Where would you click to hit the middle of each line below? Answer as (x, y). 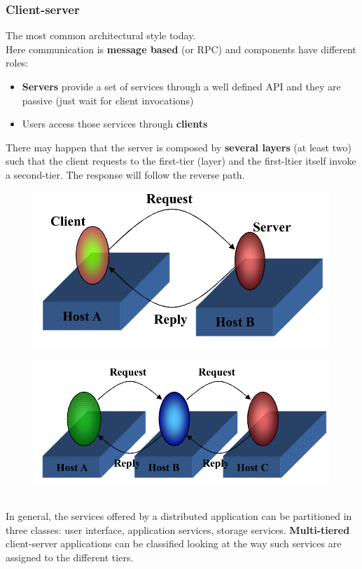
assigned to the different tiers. (70, 557)
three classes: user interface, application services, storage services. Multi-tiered (178, 529)
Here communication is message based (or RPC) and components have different (181, 49)
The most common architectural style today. (101, 35)
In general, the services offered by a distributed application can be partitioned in (179, 516)
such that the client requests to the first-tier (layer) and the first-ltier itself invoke (181, 161)
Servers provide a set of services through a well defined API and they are (181, 86)
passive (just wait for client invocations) (108, 100)
